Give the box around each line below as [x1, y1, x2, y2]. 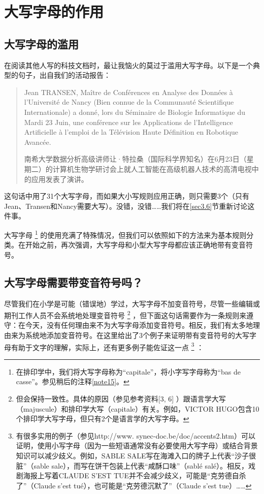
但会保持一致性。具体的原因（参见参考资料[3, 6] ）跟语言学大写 [16, 393, 226, 404]
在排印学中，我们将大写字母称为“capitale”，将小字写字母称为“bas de [16, 366, 241, 377]
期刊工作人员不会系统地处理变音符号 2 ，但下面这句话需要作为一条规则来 [4, 308, 247, 320]
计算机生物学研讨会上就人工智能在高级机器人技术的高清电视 [52, 163, 252, 174]
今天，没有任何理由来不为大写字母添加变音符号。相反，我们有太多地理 [25, 320, 260, 330]
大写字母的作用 [4, 1, 104, 22]
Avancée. [24, 136, 51, 147]
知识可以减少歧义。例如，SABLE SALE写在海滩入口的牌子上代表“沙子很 [16, 450, 256, 460]
